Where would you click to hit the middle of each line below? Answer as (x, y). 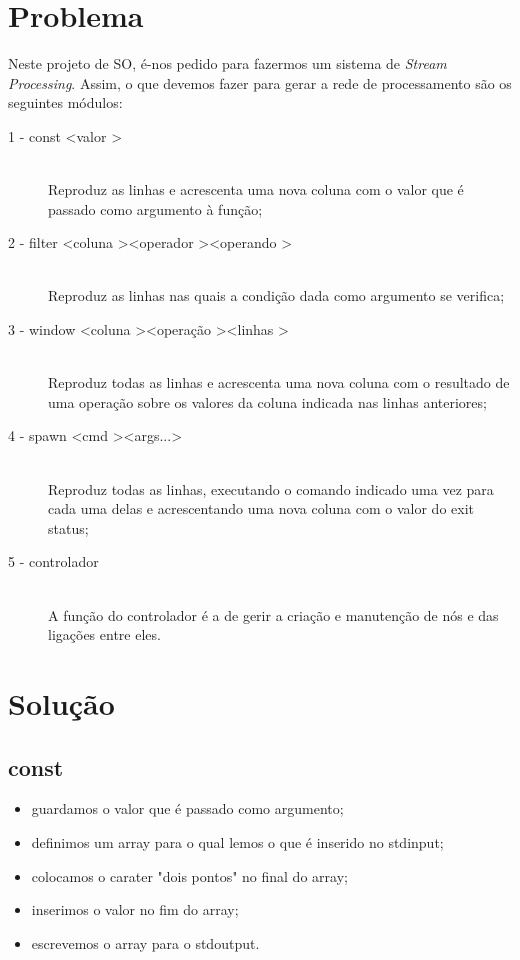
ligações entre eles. (104, 634)
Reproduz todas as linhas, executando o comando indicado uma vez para (271, 488)
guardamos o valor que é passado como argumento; (187, 808)
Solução (61, 702)
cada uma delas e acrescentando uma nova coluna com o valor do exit (261, 508)
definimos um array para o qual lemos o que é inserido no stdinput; (237, 841)
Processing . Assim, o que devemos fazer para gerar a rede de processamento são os (260, 82)
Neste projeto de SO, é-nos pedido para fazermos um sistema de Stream (227, 63)
